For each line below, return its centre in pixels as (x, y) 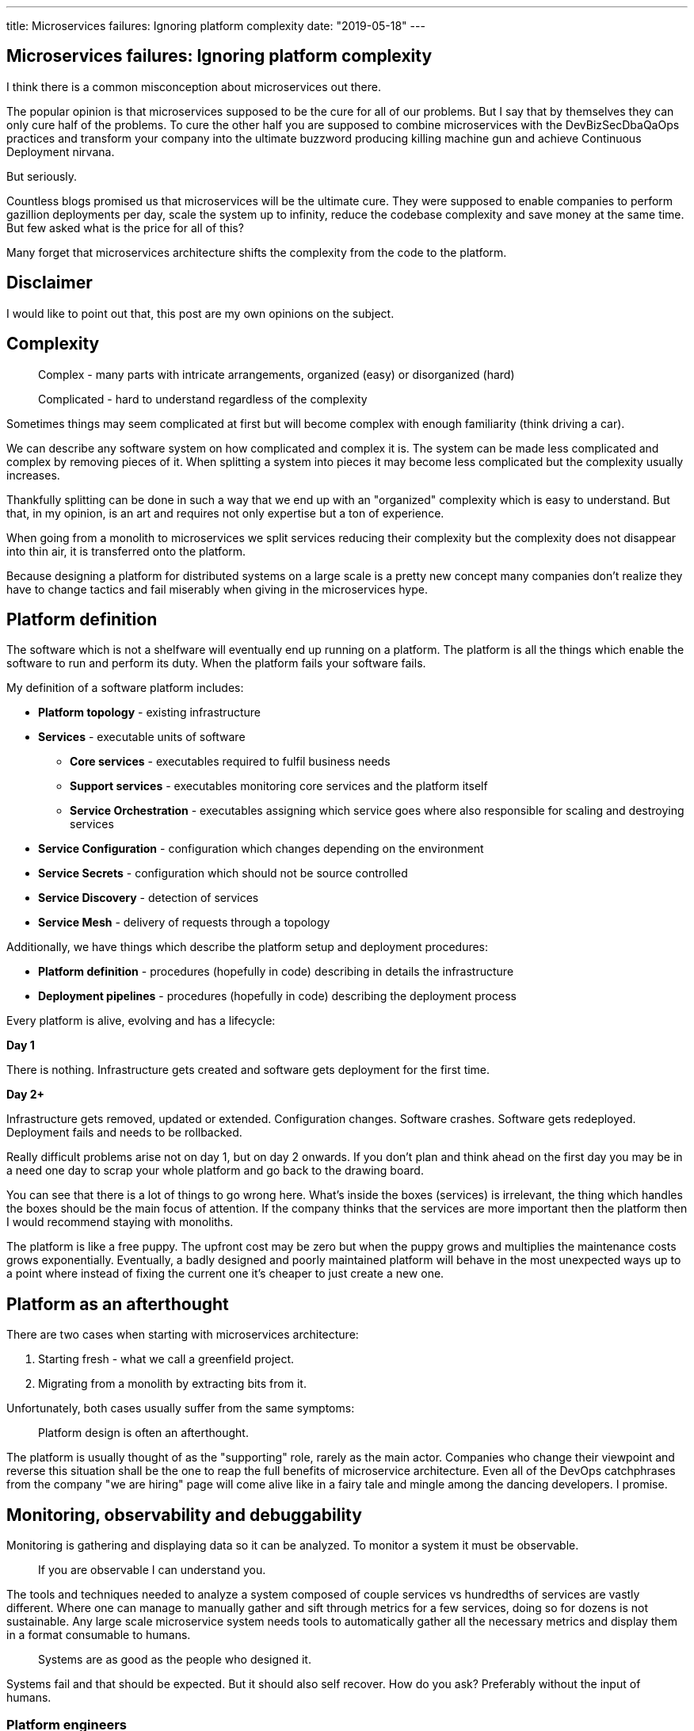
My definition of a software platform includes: (125, 688)
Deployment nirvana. (61, 151)
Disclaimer (50, 283)
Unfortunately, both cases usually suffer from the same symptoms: (181, 1408)
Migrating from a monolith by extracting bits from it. (172, 1384)
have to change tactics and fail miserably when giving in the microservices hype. (217, 589)
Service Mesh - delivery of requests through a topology (184, 923)
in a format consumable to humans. (99, 1635)
